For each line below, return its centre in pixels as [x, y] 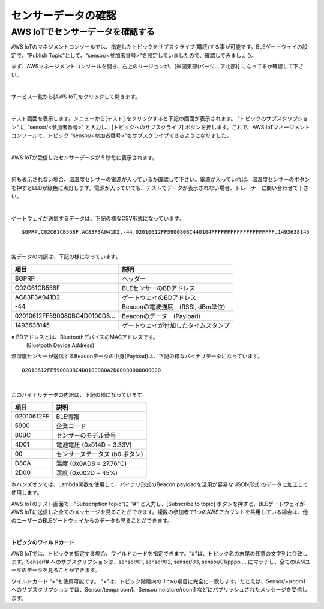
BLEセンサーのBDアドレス [159, 288]
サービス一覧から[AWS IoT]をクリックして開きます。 [76, 97]
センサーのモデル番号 [86, 435]
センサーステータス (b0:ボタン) [100, 454]
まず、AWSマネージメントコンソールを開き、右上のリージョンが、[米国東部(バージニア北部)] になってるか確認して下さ [157, 67]
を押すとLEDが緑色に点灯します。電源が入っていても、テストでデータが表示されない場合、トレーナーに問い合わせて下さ [160, 188]
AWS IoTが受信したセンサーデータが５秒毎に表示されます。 [85, 157]
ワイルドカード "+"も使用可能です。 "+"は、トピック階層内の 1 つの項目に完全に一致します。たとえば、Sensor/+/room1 [158, 581]
